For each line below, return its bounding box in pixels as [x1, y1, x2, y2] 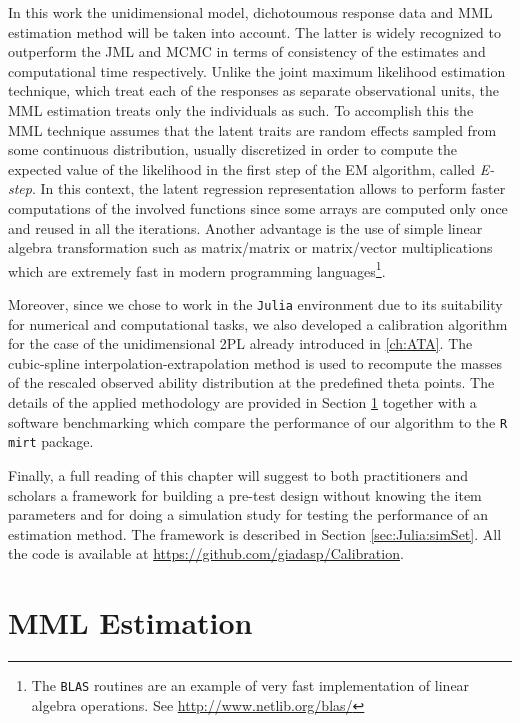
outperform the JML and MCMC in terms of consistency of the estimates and [8, 41, 486, 62]
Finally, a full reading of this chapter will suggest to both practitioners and [8, 464, 468, 485]
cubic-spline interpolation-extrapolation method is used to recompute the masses [8, 352, 503, 373]
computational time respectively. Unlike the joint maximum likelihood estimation [8, 60, 506, 81]
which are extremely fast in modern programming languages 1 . [8, 257, 386, 281]
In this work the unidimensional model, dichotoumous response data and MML [8, 2, 493, 22]
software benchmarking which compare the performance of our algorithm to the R [8, 411, 508, 432]
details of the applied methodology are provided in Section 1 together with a [8, 392, 477, 412]
